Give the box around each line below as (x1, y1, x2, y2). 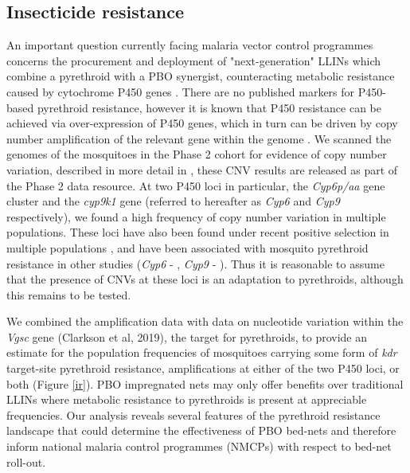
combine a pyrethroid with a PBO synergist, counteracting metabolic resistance (6, 68, 395, 84)
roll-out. (6, 453, 46, 470)
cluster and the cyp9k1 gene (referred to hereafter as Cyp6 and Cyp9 (6, 193, 340, 209)
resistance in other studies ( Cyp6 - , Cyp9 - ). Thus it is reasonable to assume (6, 255, 385, 272)
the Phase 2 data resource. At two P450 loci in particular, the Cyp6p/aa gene (6, 177, 385, 193)
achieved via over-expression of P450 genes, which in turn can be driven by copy (6, 115, 398, 131)
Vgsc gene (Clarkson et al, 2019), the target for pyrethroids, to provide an (6, 328, 368, 345)
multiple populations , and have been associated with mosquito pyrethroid (6, 239, 369, 256)
